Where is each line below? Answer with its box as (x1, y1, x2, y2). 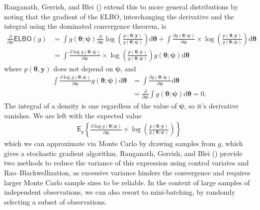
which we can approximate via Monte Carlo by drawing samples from (4, 138, 216, 149)
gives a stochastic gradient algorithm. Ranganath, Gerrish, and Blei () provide (4, 148, 243, 158)
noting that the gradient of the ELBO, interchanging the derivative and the (4, 11, 234, 21)
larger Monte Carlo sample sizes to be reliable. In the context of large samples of (4, 177, 250, 187)
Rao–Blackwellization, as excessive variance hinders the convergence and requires (4, 167, 251, 178)
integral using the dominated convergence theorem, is (4, 21, 167, 31)
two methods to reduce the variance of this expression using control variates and (4, 157, 249, 168)
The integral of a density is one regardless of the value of (4, 101, 177, 111)
